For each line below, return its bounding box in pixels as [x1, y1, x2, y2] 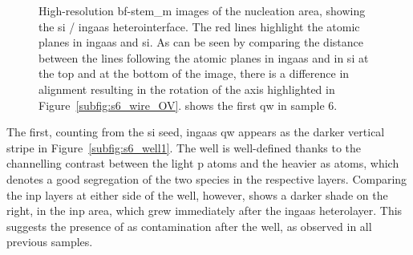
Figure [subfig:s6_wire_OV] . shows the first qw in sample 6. [38, 96, 338, 113]
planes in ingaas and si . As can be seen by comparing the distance [38, 34, 363, 51]
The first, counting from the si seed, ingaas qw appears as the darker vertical [6, 123, 385, 140]
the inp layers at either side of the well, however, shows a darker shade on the [6, 186, 388, 203]
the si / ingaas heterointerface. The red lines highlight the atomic [38, 18, 360, 34]
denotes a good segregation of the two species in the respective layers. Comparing [6, 170, 407, 187]
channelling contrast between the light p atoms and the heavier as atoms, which [6, 155, 399, 172]
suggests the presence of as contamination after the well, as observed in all [6, 217, 372, 234]
